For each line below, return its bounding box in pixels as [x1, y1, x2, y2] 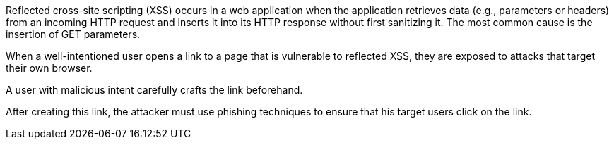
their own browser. [6, 62, 93, 74]
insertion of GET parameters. [6, 28, 141, 40]
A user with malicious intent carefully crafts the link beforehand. [6, 84, 303, 96]
